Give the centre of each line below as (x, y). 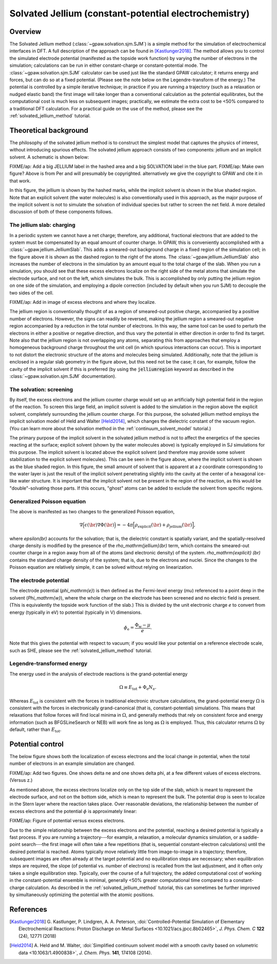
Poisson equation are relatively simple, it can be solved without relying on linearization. (101, 567)
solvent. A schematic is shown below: (49, 157)
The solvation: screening (41, 389)
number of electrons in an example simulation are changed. (72, 764)
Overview (25, 32)
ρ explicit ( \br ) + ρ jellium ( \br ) (163, 525)
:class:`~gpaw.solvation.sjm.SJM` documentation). (63, 376)
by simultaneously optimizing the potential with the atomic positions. (82, 895)
